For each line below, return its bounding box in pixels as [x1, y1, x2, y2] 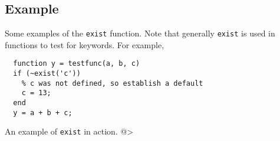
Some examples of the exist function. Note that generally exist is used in [5, 27, 275, 39]
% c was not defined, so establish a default [21, 79, 203, 88]
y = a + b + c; [13, 108, 73, 117]
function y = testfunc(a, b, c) [13, 59, 140, 68]
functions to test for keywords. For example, [5, 38, 164, 51]
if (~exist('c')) [13, 69, 81, 78]
